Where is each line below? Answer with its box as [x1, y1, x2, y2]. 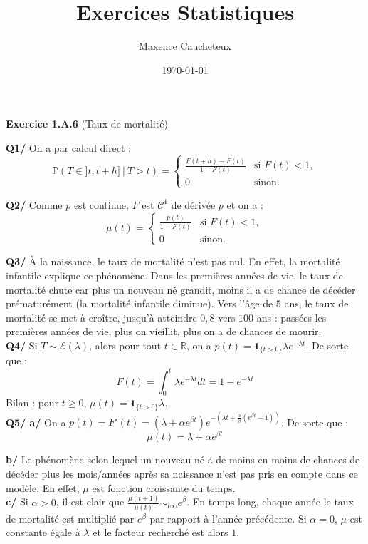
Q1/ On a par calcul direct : [6, 140, 132, 155]
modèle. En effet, [6, 480, 80, 495]
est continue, [73, 197, 129, 212]
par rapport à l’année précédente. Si [149, 510, 307, 525]
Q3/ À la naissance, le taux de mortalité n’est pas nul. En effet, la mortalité [6, 254, 340, 269]
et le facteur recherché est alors [93, 525, 228, 540]
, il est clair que [56, 494, 125, 509]
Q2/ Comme [6, 197, 63, 212]
